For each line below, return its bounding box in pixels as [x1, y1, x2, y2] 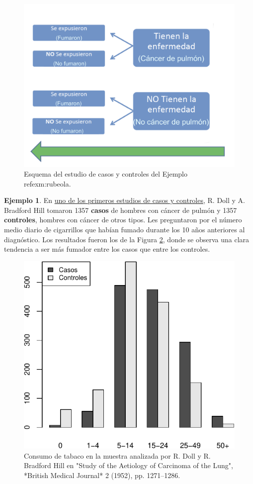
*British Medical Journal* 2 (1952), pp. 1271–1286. [24, 470, 180, 480]
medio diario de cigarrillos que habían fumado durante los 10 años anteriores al [4, 224, 245, 235]
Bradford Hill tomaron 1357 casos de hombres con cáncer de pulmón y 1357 [4, 204, 237, 215]
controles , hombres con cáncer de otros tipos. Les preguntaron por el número [4, 214, 242, 225]
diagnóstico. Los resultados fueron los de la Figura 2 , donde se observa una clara [4, 234, 250, 244]
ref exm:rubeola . [24, 178, 71, 189]
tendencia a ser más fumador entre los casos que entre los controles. [4, 244, 210, 254]
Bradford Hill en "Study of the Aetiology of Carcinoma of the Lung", [24, 460, 233, 471]
